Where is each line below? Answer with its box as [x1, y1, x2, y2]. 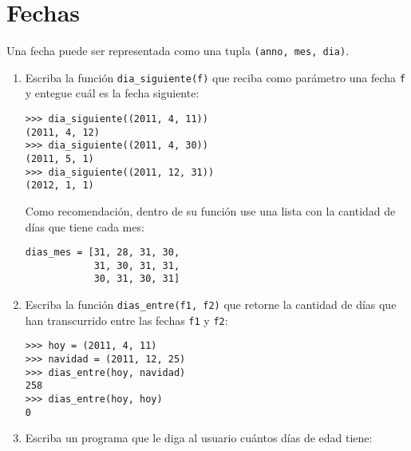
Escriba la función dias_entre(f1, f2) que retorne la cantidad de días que [25, 296, 397, 313]
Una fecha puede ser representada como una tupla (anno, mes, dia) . [6, 42, 350, 59]
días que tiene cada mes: [25, 218, 144, 235]
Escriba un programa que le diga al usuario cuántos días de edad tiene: [25, 429, 373, 446]
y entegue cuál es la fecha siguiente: [25, 85, 200, 101]
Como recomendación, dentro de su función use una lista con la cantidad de [25, 202, 396, 219]
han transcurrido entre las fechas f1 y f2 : [25, 311, 228, 328]
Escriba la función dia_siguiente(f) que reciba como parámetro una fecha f [25, 69, 405, 85]
